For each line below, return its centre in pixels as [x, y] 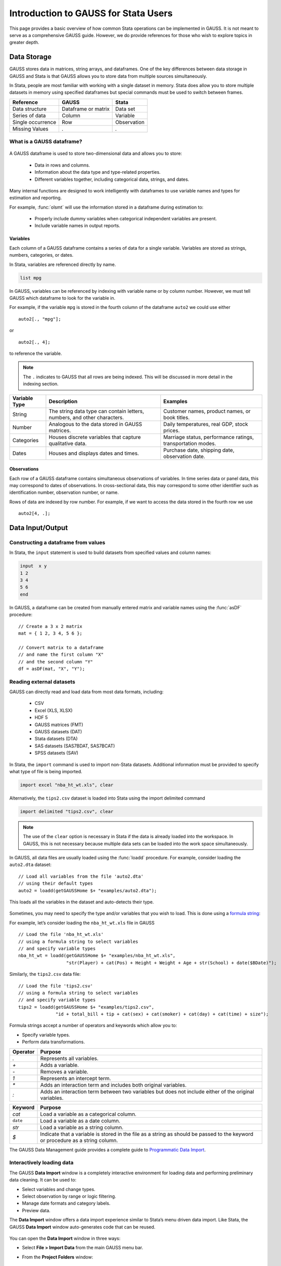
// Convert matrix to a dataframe [61, 647]
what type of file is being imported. [46, 771]
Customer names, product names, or [207, 411]
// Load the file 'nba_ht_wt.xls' [61, 935]
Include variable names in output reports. [78, 226]
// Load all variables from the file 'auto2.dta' [81, 876]
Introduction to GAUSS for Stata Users [91, 13]
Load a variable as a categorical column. [88, 1114]
